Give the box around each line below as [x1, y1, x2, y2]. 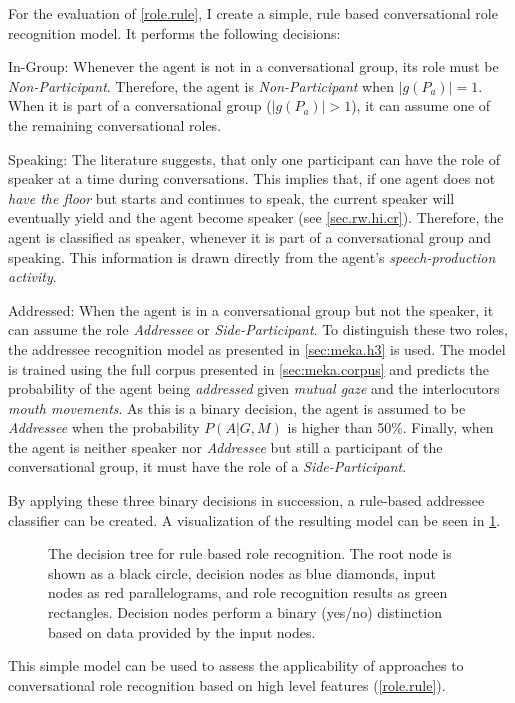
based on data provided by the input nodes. [48, 621, 316, 642]
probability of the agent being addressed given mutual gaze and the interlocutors [8, 378, 500, 399]
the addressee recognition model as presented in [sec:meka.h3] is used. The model [8, 338, 506, 359]
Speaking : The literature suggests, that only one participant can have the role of [8, 148, 500, 169]
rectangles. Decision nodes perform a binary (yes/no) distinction [48, 602, 442, 623]
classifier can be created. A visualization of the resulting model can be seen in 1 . [8, 509, 501, 530]
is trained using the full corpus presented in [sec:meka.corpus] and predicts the [8, 358, 490, 379]
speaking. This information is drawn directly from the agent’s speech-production [8, 246, 496, 267]
